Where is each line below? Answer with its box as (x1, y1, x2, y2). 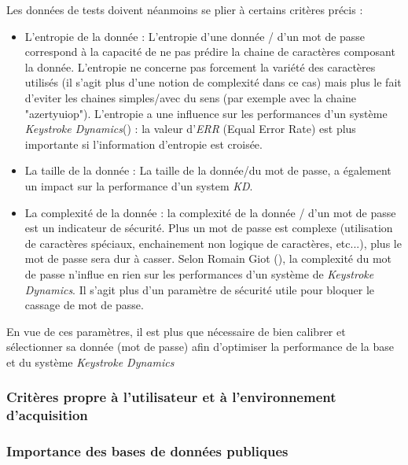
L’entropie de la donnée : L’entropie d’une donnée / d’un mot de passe (24, 28, 366, 44)
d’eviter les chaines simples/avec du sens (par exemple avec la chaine (24, 89, 357, 105)
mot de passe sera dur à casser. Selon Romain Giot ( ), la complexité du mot (24, 250, 392, 267)
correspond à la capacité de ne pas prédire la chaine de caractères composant (24, 43, 395, 60)
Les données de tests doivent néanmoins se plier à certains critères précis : (6, 2, 363, 17)
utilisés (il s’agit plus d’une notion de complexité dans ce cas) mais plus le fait (24, 74, 402, 90)
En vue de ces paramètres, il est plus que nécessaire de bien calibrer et (6, 323, 346, 339)
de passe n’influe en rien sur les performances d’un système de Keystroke (24, 265, 374, 282)
